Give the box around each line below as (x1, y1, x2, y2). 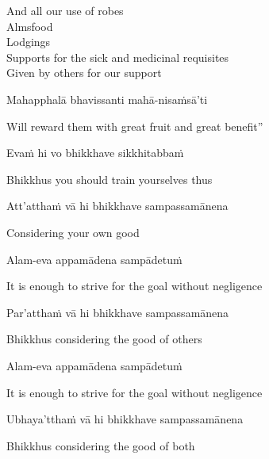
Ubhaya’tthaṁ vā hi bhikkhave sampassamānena (6, 411, 244, 427)
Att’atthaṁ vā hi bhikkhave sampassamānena (6, 197, 229, 214)
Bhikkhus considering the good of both (6, 437, 195, 453)
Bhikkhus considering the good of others (6, 331, 202, 347)
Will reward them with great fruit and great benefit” (6, 117, 263, 134)
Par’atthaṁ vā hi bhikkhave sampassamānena (6, 304, 229, 320)
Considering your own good (6, 224, 140, 240)
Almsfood (6, 17, 53, 34)
